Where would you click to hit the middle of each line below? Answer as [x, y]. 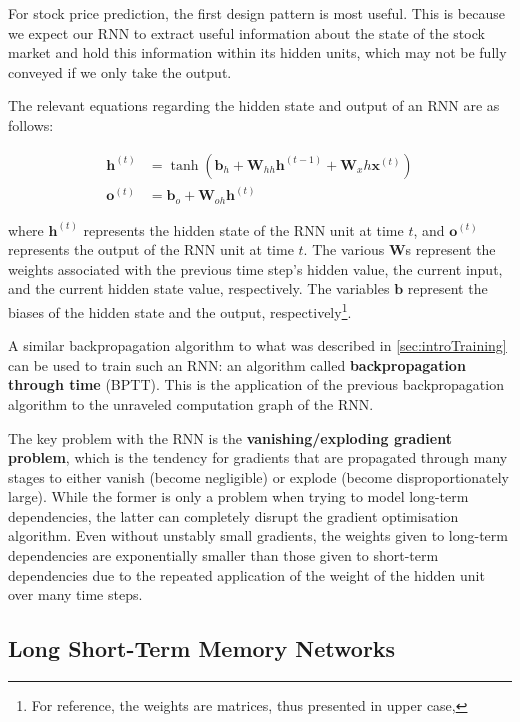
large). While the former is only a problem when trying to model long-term [238, 496]
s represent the [450, 249]
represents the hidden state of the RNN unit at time [243, 229]
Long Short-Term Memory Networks [202, 648]
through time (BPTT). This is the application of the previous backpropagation [256, 384]
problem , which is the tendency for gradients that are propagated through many [258, 457]
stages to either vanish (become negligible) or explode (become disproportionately [258, 476]
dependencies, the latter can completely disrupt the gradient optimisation [233, 515]
